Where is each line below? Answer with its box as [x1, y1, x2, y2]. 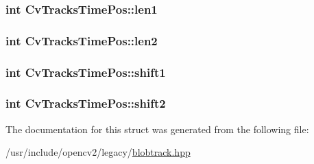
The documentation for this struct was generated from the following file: [5, 121, 309, 136]
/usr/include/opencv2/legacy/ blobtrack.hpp [5, 145, 191, 159]
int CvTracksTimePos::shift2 [5, 95, 166, 112]
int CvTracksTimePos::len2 [5, 32, 158, 49]
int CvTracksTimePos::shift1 [5, 63, 166, 80]
